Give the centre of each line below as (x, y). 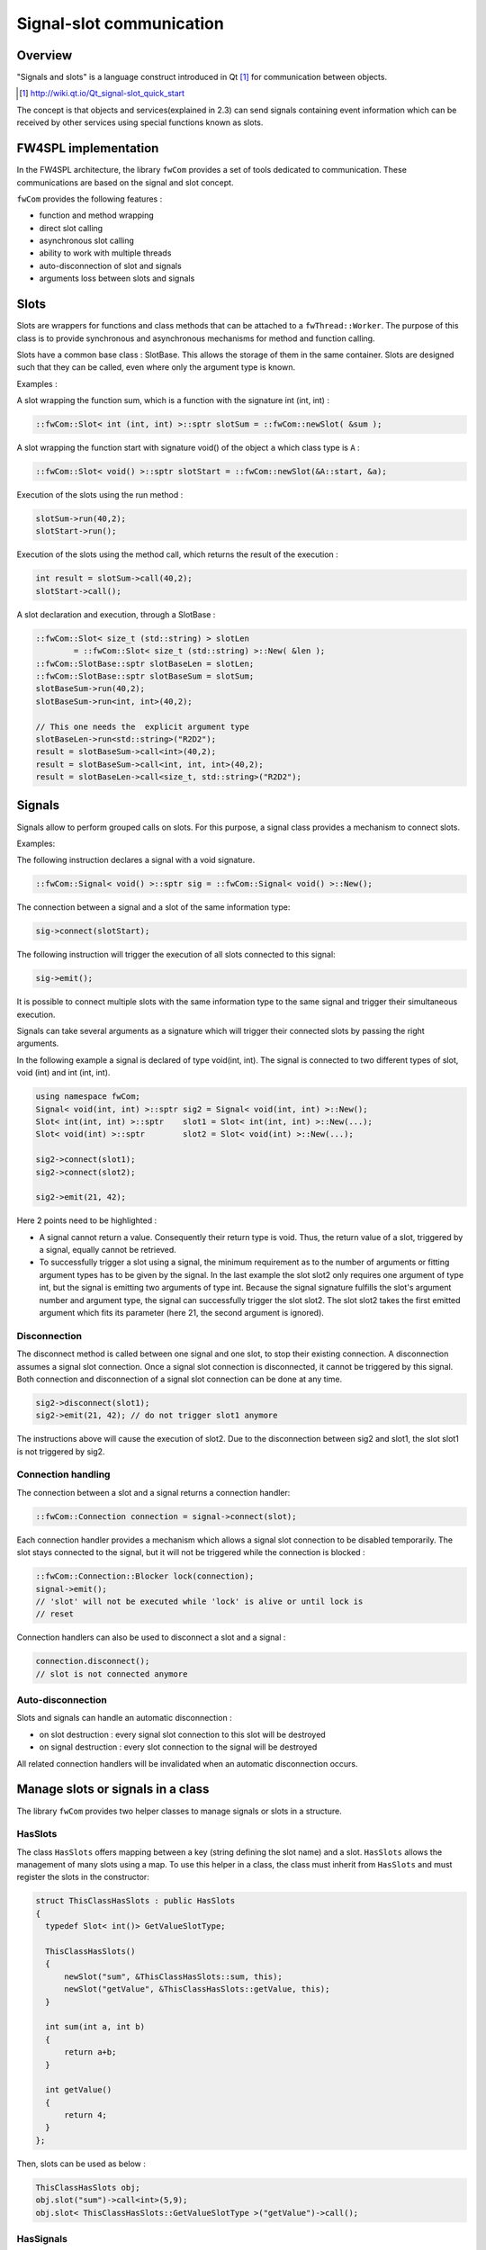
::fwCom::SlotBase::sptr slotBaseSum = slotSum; (145, 676)
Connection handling (63, 1474)
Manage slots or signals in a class (113, 1790)
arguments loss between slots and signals (117, 278)
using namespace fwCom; (88, 1097)
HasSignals (42, 2238)
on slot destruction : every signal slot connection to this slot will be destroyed (182, 1734)
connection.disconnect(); (93, 1661)
